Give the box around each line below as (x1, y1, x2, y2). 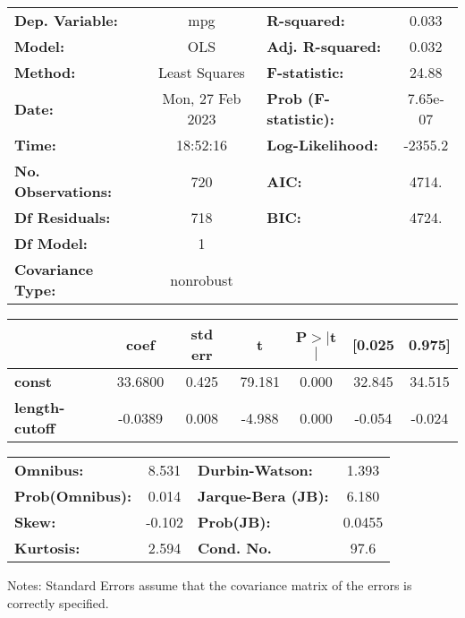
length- (14, 397, 65, 417)
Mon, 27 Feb (162, 88, 241, 108)
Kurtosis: (14, 537, 80, 558)
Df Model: (14, 233, 88, 253)
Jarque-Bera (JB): (197, 485, 329, 506)
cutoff (14, 417, 55, 438)
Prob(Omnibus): (14, 485, 132, 506)
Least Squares (158, 62, 245, 82)
